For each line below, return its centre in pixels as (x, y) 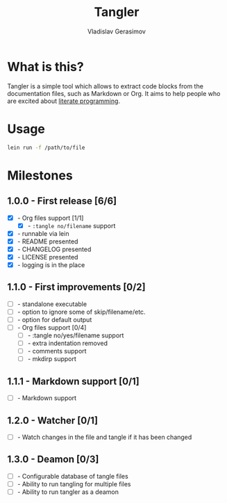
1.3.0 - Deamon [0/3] (53, 460)
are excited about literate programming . (64, 101)
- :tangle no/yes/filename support (76, 335)
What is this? (46, 66)
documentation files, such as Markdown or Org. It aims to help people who (114, 93)
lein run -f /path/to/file (46, 147)
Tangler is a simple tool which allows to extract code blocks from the (105, 86)
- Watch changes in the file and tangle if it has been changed (104, 437)
